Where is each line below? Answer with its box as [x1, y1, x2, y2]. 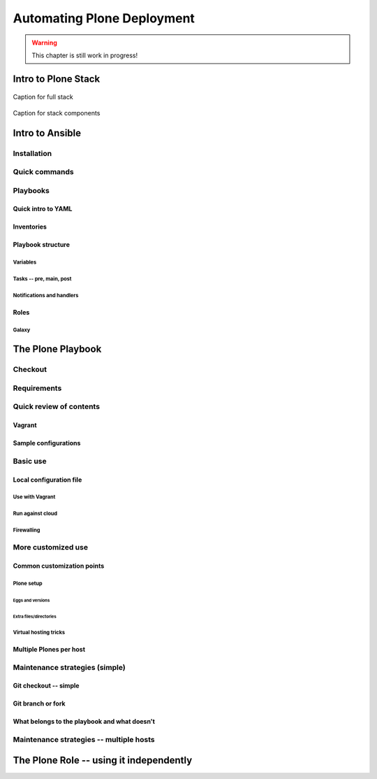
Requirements [13, 383, 62, 393]
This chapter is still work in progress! [31, 51, 138, 59]
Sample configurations [13, 439, 81, 448]
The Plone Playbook [13, 343, 102, 355]
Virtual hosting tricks [13, 629, 66, 636]
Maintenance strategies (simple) [13, 662, 126, 672]
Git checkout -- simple [13, 682, 80, 690]
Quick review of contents [13, 402, 101, 412]
